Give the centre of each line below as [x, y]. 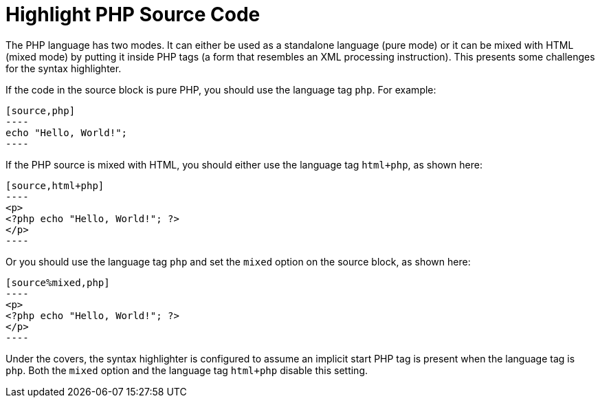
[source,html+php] [55, 185]
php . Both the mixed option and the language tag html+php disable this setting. [187, 370]
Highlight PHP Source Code [133, 14]
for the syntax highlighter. [64, 68]
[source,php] [41, 110]
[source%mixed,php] [58, 282]
